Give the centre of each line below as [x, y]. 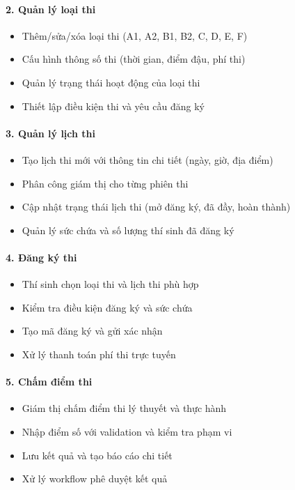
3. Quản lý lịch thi [50, 133]
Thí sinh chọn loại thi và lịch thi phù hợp [110, 284]
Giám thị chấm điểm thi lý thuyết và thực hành [124, 408]
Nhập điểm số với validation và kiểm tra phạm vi [127, 431]
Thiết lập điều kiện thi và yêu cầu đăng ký [113, 106]
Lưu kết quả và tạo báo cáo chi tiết [97, 455]
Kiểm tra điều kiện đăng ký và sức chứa [107, 307]
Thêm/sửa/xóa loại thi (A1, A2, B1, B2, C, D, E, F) [135, 35]
